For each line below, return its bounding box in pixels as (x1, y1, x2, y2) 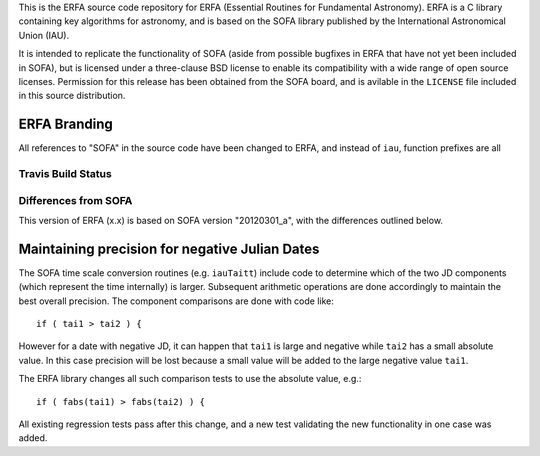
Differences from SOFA (18, 193, 133, 207)
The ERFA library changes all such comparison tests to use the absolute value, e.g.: (18, 373, 362, 385)
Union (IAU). (18, 29, 70, 41)
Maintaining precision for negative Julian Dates (18, 240, 320, 257)
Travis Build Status (18, 167, 112, 181)
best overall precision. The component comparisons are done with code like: (18, 295, 335, 307)
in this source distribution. (18, 90, 126, 102)
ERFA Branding (18, 116, 114, 133)
